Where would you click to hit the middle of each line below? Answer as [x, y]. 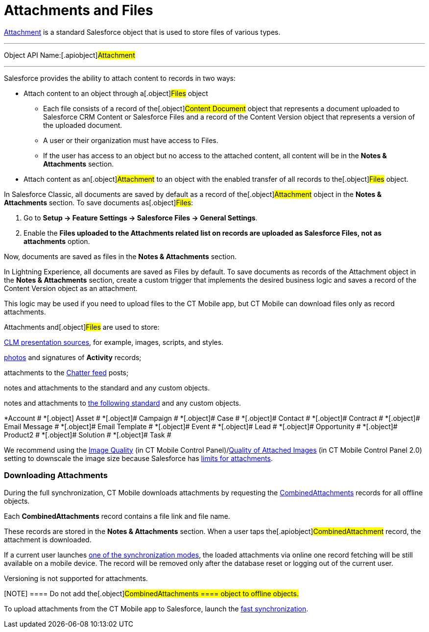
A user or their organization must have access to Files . [131, 140]
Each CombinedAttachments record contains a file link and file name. [117, 516]
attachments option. [57, 241]
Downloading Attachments [56, 475]
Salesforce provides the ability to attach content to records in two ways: [120, 78]
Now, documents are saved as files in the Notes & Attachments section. [120, 256]
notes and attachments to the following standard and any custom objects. [123, 403]
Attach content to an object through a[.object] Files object [116, 93]
